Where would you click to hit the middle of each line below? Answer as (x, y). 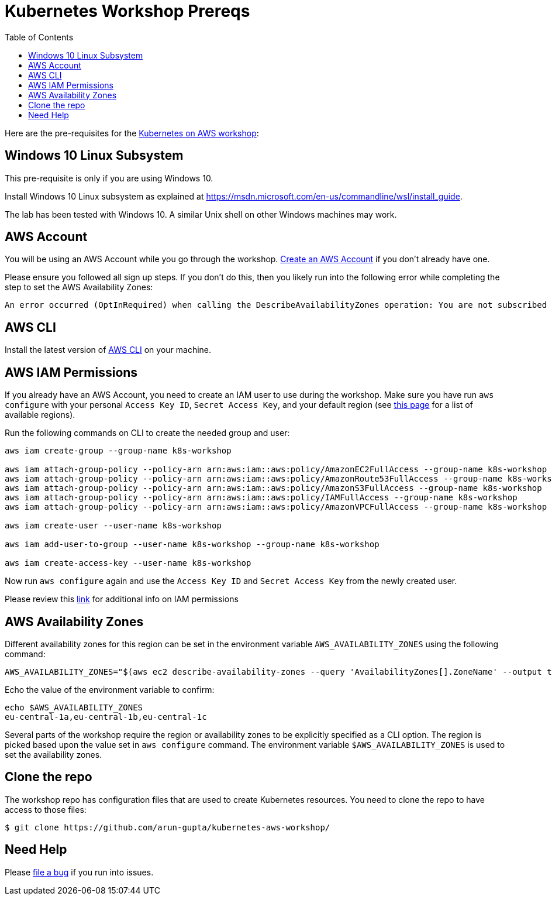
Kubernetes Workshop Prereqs (127, 11)
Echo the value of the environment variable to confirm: (110, 689)
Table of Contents (39, 37)
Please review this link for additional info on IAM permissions (122, 599)
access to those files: (46, 809)
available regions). (40, 415)
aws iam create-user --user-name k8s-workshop (113, 526)
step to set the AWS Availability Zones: (79, 287)
